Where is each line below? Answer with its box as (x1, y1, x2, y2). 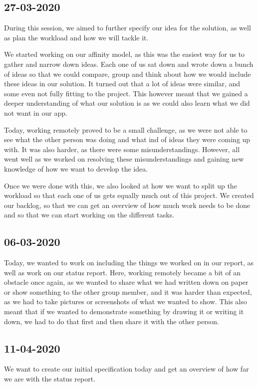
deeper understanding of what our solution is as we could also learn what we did (4, 98, 250, 108)
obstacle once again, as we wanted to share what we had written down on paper (4, 277, 249, 287)
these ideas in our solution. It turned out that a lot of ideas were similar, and (4, 78, 241, 89)
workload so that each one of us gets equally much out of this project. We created (4, 190, 254, 200)
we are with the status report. (4, 374, 96, 384)
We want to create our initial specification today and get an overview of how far (4, 364, 249, 374)
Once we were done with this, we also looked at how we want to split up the (4, 180, 237, 191)
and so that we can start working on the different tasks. (4, 209, 175, 220)
